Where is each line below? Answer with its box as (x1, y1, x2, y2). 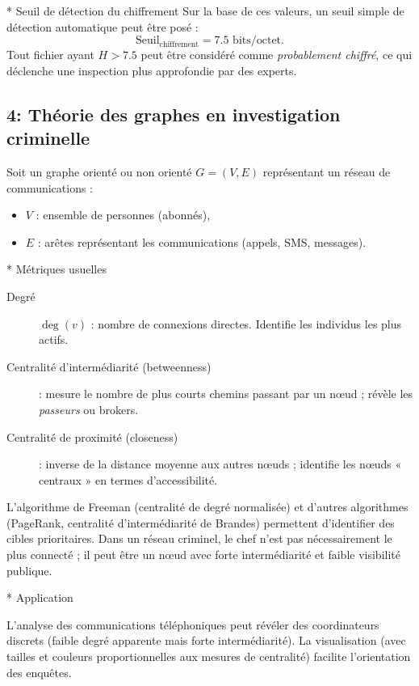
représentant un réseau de (262, 163, 391, 180)
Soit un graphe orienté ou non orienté (6, 163, 192, 180)
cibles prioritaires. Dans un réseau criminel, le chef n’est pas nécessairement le (6, 530, 392, 547)
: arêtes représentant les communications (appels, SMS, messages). (37, 233, 367, 250)
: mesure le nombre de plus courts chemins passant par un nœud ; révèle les (39, 385, 413, 402)
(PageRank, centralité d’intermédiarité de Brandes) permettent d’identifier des (6, 514, 395, 531)
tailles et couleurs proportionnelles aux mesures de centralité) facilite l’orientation (6, 648, 411, 665)
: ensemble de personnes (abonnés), (36, 206, 211, 223)
